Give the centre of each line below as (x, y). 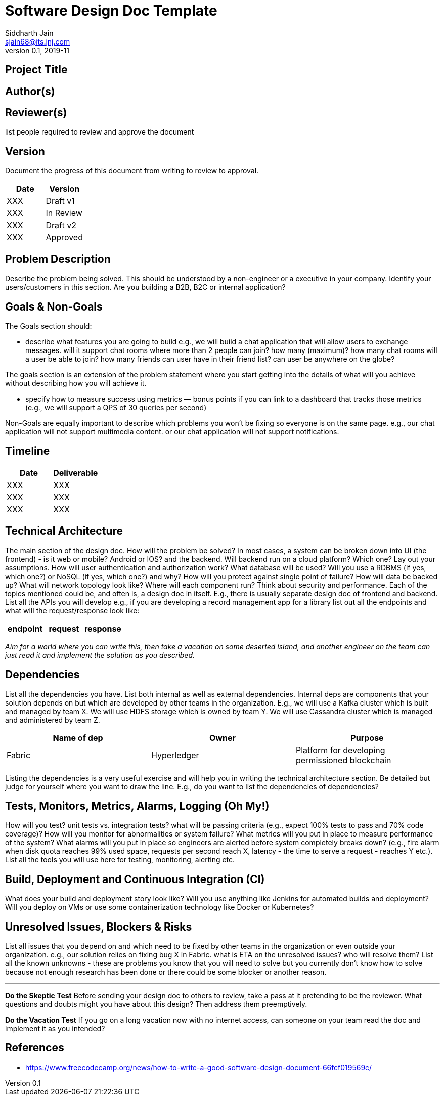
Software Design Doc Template (111, 11)
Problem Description (58, 259)
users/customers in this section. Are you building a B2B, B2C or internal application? (145, 287)
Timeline (28, 451)
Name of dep (78, 738)
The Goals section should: (49, 326)
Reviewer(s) (36, 113)
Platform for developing (340, 750)
